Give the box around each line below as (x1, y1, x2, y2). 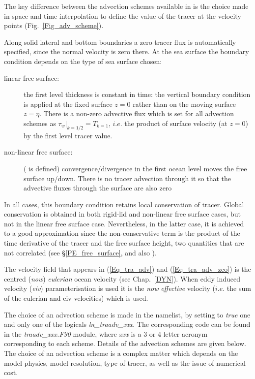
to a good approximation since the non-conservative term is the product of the (4, 228, 240, 238)
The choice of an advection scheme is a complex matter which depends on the (4, 348, 238, 358)
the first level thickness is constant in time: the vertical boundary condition (24, 89, 251, 99)
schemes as (24, 118, 56, 128)
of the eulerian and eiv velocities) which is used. (4, 293, 148, 303)
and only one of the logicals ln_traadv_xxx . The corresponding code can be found (4, 319, 251, 329)
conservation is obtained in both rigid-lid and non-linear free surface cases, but (4, 209, 241, 219)
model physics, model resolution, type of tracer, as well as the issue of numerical (4, 357, 246, 368)
